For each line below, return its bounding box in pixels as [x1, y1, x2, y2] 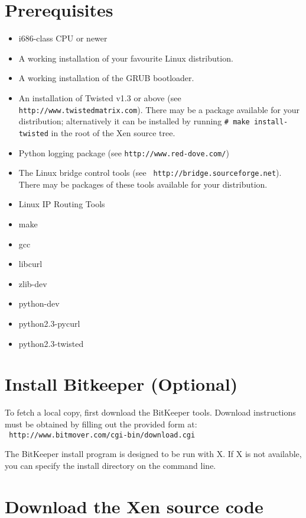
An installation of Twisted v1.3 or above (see [18, 91, 181, 104]
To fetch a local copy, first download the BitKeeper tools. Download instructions [5, 406, 296, 419]
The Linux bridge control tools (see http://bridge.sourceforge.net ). [18, 166, 282, 179]
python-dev [18, 297, 60, 310]
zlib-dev [18, 277, 47, 289]
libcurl [18, 258, 43, 270]
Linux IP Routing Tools [18, 198, 105, 210]
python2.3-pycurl [18, 317, 80, 329]
